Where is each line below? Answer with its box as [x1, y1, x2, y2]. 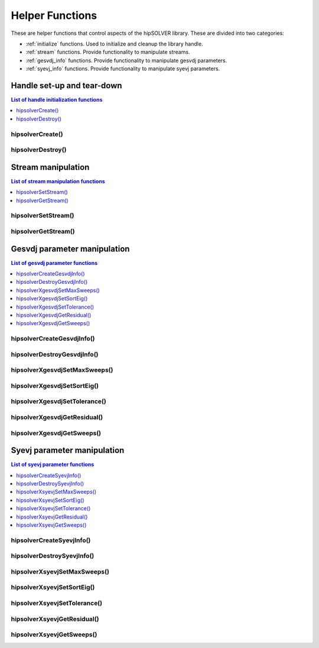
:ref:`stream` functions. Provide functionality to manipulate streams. [25, 48, 190, 56]
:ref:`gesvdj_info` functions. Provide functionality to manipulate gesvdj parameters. [25, 57, 227, 64]
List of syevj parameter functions [11, 461, 95, 468]
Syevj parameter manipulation [11, 445, 125, 455]
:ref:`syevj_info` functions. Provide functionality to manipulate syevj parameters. [25, 65, 220, 72]
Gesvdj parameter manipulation [11, 244, 130, 254]
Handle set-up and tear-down [11, 80, 122, 90]
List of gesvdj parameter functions [11, 259, 98, 266]
